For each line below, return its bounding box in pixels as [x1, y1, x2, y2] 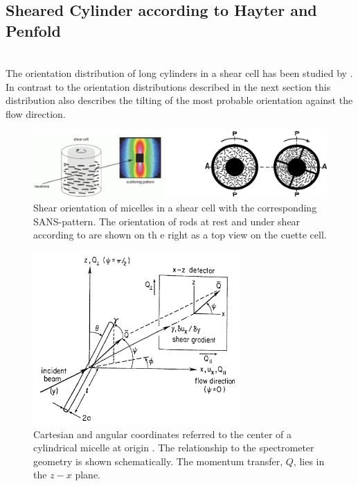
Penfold [6, 19, 61, 41]
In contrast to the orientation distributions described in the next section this [6, 79, 331, 94]
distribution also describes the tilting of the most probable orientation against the [6, 93, 353, 107]
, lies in [293, 453, 325, 468]
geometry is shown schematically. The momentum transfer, [33, 453, 283, 468]
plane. [75, 467, 100, 482]
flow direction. [6, 106, 66, 121]
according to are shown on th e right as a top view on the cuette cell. [33, 227, 327, 242]
